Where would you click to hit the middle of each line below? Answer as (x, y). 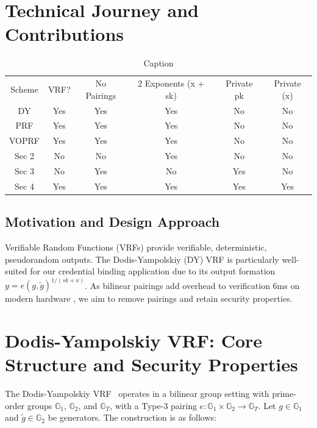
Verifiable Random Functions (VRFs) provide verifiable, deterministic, (136, 247)
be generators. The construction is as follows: (132, 417)
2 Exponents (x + (171, 83)
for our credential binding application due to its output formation (153, 271)
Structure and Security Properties (151, 364)
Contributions (65, 34)
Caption (158, 63)
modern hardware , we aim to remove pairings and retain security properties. (149, 298)
